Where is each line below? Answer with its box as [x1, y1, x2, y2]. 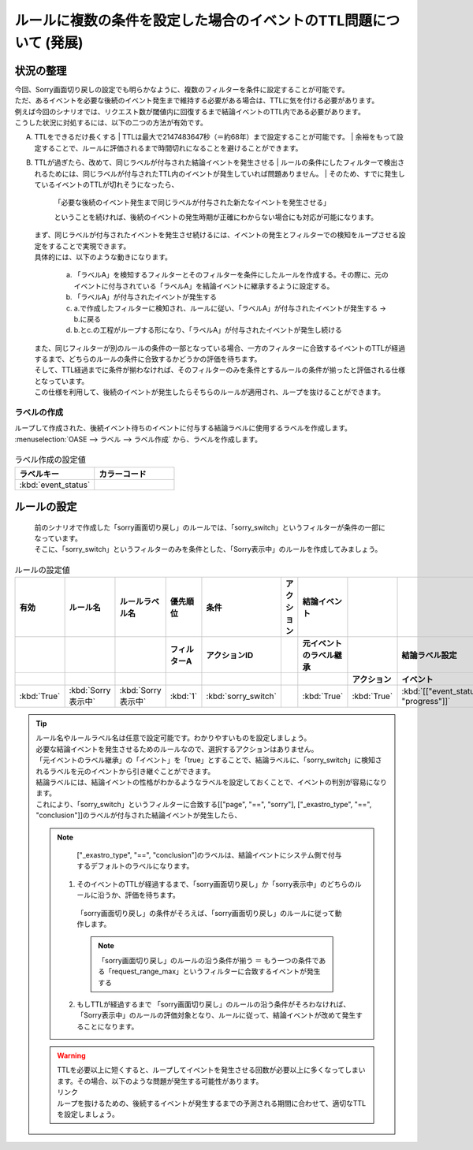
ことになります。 [83, 1022, 139, 1031]
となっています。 [34, 376, 89, 385]
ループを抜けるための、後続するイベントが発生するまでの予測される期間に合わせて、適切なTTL [57, 1098, 367, 1107]
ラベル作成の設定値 [14, 454, 87, 465]
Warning [57, 1051, 86, 1060]
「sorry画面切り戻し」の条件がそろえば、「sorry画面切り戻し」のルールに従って [76, 908, 335, 917]
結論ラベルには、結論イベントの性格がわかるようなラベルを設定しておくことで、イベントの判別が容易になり [35, 777, 388, 787]
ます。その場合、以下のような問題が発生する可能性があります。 [57, 1076, 263, 1085]
